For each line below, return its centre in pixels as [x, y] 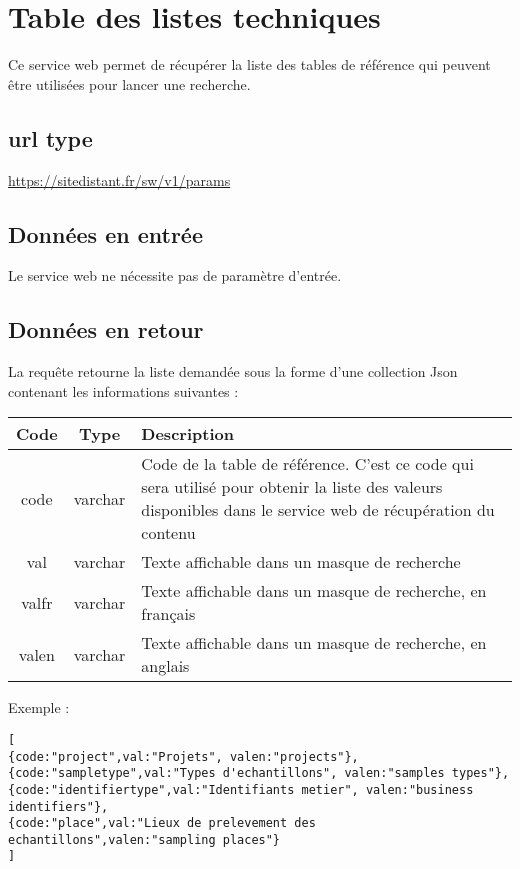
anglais [165, 666]
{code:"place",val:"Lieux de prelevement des [162, 823]
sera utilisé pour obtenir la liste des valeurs [292, 487]
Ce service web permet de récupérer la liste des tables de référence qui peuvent [249, 64]
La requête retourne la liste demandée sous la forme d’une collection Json [233, 371]
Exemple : [39, 707]
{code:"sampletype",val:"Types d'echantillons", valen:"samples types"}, [259, 773]
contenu [168, 533]
